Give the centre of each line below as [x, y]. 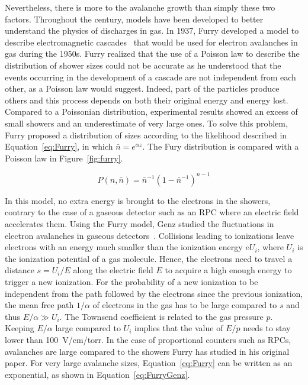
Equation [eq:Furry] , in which [59, 146]
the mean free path [39, 305]
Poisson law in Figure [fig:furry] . [64, 158]
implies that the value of [179, 328]
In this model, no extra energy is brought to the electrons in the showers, [138, 200]
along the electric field [113, 270]
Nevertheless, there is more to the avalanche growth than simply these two [140, 7]
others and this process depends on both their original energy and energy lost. [147, 100]
